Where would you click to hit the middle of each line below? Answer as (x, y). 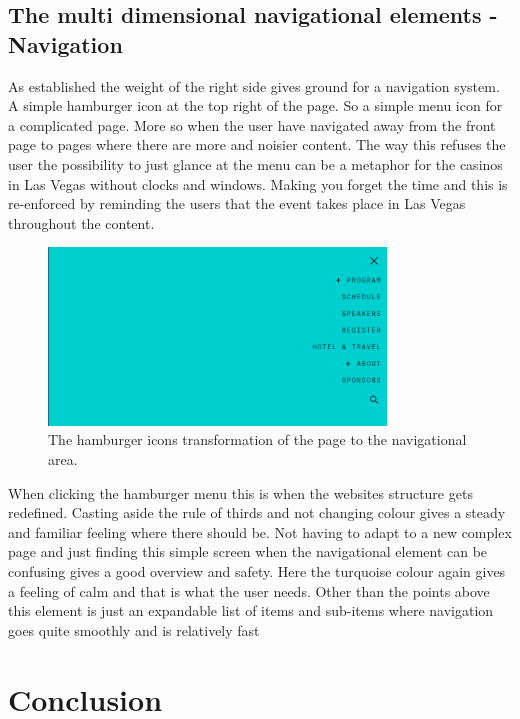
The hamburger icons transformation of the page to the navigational (257, 439)
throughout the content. (81, 222)
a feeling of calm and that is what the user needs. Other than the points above (249, 590)
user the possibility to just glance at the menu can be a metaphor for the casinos (255, 163)
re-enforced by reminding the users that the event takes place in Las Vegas (237, 203)
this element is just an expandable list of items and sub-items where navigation (251, 610)
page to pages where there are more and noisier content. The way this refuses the (257, 144)
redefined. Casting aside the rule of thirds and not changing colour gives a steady (257, 512)
